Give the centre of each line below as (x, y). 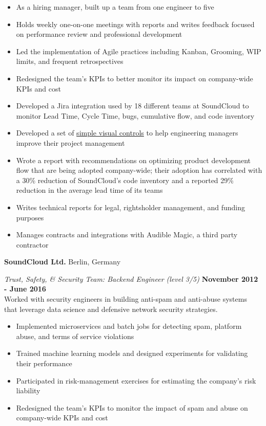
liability (28, 390)
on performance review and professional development (99, 34)
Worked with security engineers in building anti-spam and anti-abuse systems (126, 299)
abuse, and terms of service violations (75, 336)
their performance (44, 363)
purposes (30, 217)
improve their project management (70, 142)
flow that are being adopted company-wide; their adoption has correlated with (139, 170)
